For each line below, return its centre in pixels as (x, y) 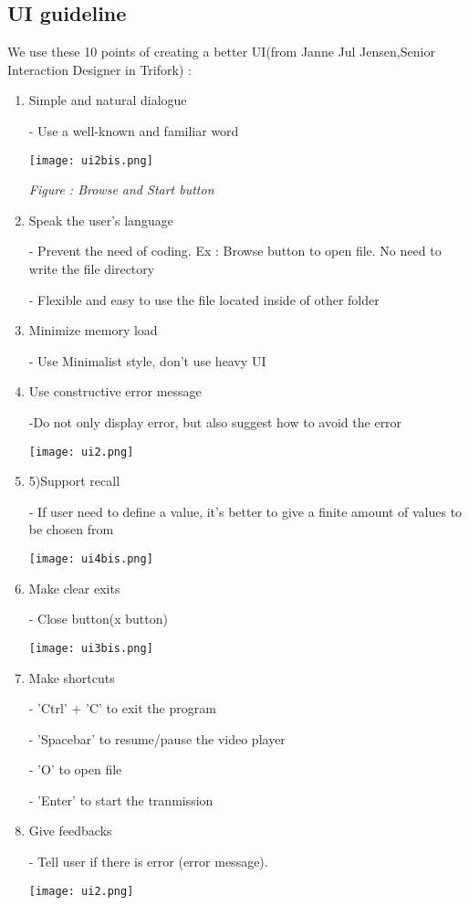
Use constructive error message (115, 391)
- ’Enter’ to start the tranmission (121, 800)
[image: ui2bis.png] (91, 160)
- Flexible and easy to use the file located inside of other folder (204, 299)
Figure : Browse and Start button (121, 189)
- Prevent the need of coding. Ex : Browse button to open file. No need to (235, 251)
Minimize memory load (93, 330)
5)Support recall (74, 481)
